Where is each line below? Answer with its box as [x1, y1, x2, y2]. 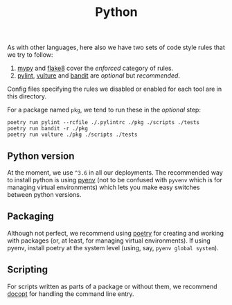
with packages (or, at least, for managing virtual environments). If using [7, 236, 211, 245]
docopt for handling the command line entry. [7, 289, 134, 298]
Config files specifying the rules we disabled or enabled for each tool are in [7, 85, 222, 94]
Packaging [7, 211, 54, 223]
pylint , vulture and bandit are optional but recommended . [17, 71, 180, 80]
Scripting [7, 264, 48, 276]
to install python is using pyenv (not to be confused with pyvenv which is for [7, 176, 223, 184]
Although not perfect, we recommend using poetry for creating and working [7, 229, 224, 237]
